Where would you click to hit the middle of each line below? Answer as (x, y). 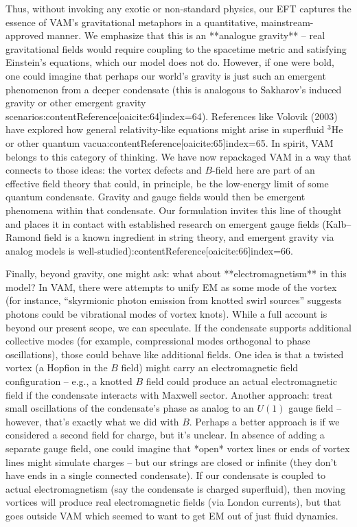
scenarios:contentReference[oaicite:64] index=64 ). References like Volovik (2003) (172, 116)
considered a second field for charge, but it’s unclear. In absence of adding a (165, 435)
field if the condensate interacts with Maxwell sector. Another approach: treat (169, 394)
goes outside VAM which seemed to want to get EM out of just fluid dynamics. (172, 515)
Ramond (23, 237)
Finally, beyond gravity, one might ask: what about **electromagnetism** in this (176, 273)
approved (25, 35)
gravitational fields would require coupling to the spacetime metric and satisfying (176, 48)
